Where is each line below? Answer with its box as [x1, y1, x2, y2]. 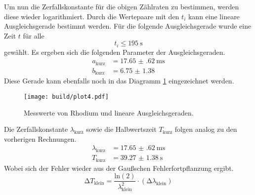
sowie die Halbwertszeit [86, 124, 157, 134]
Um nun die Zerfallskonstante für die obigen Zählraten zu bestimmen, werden [4, 1, 239, 11]
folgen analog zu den [174, 124, 237, 134]
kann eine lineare [188, 11, 240, 21]
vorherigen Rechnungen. [4, 133, 77, 144]
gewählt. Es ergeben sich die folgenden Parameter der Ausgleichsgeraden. [4, 46, 225, 57]
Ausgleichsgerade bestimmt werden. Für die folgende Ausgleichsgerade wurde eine [4, 21, 252, 31]
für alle [23, 30, 44, 40]
